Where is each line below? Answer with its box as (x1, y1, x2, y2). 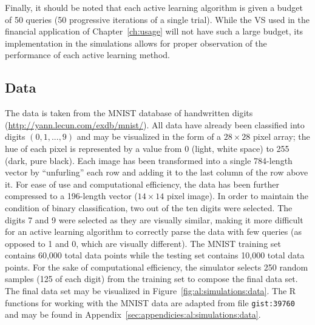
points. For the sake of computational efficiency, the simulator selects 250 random (5, 260, 308, 273)
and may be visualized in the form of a (76, 130, 222, 143)
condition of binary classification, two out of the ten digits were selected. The (5, 201, 293, 214)
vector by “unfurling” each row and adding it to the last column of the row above (5, 166, 308, 179)
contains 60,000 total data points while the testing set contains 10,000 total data (5, 249, 305, 261)
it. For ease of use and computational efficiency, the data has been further (5, 177, 280, 190)
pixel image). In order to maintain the (166, 189, 309, 202)
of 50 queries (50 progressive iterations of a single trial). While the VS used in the (5, 13, 310, 25)
